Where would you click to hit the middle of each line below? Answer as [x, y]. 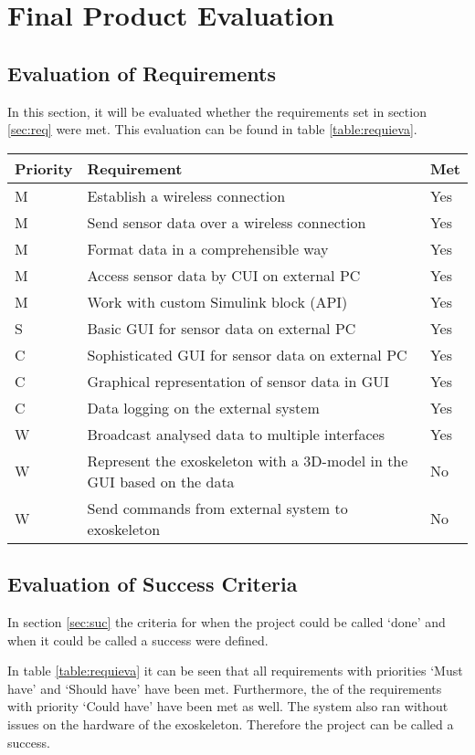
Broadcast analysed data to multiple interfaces [236, 434]
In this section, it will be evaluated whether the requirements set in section [217, 111]
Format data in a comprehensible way [208, 248]
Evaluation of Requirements [142, 73]
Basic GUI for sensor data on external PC [222, 328]
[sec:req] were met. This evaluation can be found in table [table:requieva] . [212, 129]
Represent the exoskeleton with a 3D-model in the [248, 460]
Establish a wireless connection [186, 195]
